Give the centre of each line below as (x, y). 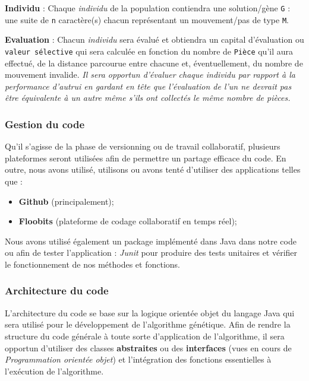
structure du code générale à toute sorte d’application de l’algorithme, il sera (145, 336)
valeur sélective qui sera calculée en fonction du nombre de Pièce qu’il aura (149, 51)
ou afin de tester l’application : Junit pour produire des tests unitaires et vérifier (151, 253)
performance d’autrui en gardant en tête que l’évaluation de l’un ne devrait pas (148, 86)
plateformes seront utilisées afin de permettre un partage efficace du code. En (146, 158)
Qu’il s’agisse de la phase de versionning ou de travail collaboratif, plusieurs (143, 146)
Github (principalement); (66, 201)
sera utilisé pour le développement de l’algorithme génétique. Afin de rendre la (148, 324)
